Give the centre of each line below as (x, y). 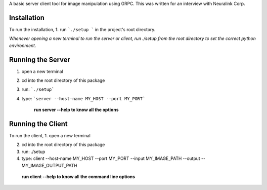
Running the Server (40, 59)
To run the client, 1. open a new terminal (50, 136)
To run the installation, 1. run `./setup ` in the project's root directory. (82, 29)
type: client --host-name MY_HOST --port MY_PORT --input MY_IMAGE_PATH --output (111, 158)
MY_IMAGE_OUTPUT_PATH (49, 165)
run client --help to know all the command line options (78, 177)
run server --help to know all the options (76, 110)
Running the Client (38, 124)
